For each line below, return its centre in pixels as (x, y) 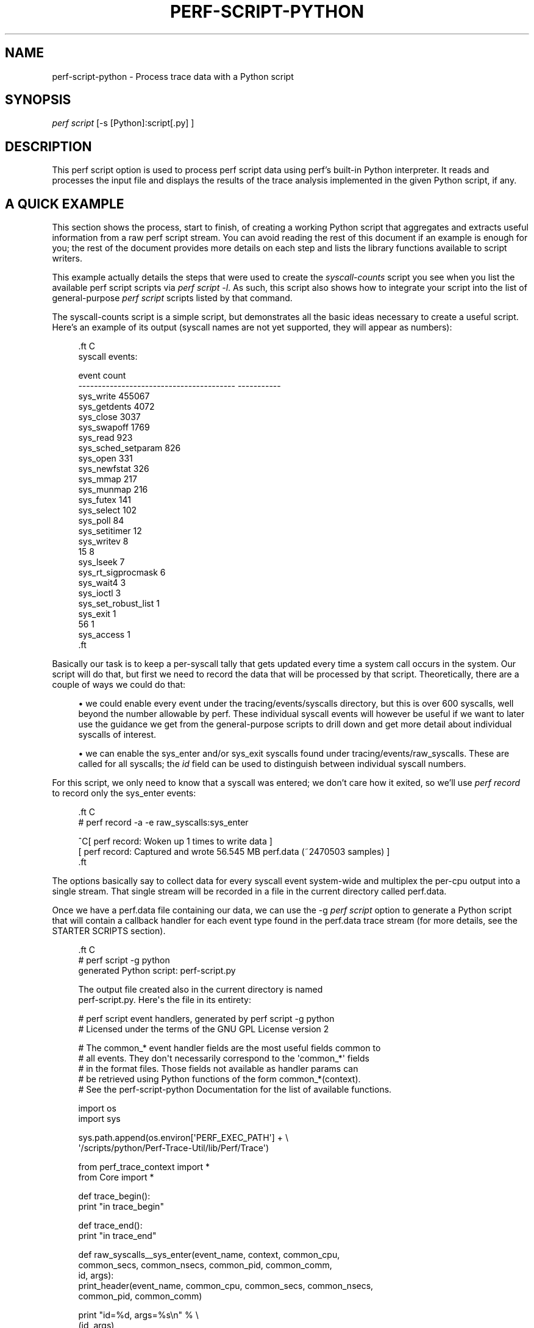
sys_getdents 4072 (116, 407)
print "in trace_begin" (121, 1207)
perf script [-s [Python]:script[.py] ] (123, 123)
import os (97, 1108)
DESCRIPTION (48, 146)
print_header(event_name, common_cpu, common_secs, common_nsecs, (226, 1286)
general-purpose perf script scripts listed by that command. (172, 298)
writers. (67, 259)
